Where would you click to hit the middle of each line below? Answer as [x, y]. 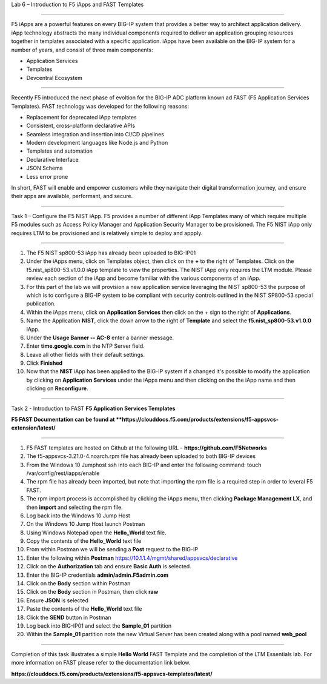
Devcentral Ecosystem [54, 78]
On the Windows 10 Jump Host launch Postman [86, 524]
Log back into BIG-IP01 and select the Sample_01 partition [99, 626]
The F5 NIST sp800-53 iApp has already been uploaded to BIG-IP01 [111, 253]
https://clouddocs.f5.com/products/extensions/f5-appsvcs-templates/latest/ [112, 674]
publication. [41, 304]
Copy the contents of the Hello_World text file [84, 541]
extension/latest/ [33, 428]
